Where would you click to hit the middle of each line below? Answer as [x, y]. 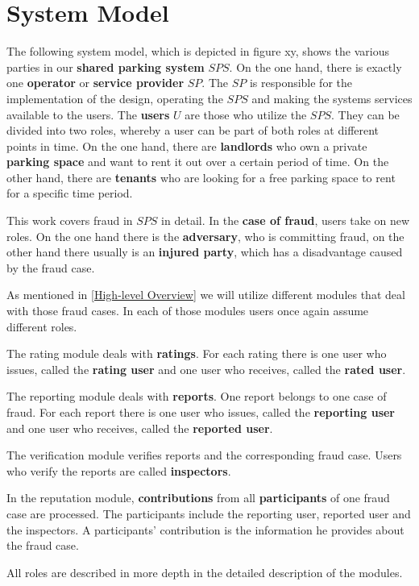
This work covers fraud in [70, 220]
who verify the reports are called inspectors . [119, 470]
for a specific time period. [70, 193]
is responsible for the [301, 83]
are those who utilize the [246, 114]
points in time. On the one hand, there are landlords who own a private [187, 145]
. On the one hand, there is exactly [315, 66]
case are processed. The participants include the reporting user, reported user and [209, 513]
